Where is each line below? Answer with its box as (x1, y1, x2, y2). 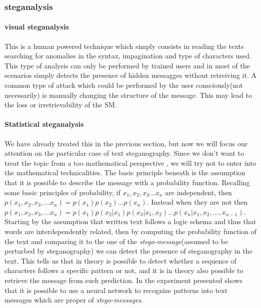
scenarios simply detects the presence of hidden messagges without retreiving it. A (4, 70, 256, 80)
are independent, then (165, 187, 232, 197)
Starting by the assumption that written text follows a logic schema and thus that (4, 216, 256, 227)
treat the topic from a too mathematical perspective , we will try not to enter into (4, 157, 256, 168)
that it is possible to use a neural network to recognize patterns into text (4, 285, 228, 295)
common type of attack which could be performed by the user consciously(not (4, 80, 243, 90)
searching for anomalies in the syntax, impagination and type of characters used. (4, 50, 251, 61)
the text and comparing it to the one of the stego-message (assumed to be (4, 236, 228, 246)
